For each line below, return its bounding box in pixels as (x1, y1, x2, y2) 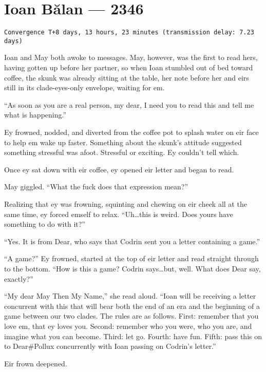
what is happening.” (4, 109, 67, 120)
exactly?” (4, 273, 33, 284)
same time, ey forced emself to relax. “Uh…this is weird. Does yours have (4, 208, 233, 219)
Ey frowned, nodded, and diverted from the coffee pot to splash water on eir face (4, 127, 259, 137)
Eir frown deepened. (4, 358, 67, 368)
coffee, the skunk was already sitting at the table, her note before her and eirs (4, 72, 249, 83)
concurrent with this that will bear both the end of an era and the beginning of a (4, 300, 260, 311)
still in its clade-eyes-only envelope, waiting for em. (4, 82, 165, 93)
